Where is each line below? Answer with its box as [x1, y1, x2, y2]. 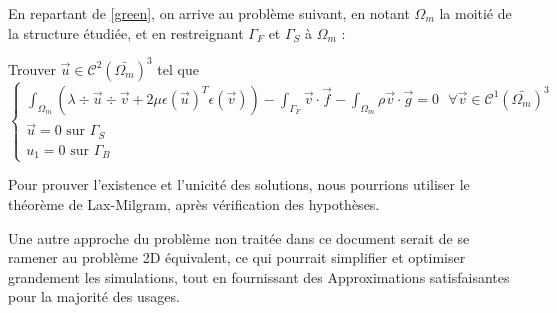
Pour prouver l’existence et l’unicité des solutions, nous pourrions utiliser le [8, 174, 470, 195]
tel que [157, 58, 199, 79]
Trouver [8, 58, 56, 79]
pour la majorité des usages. [8, 286, 180, 307]
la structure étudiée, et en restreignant [8, 22, 244, 43]
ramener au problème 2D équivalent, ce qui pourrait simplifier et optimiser [8, 247, 466, 268]
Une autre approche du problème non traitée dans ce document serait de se [8, 227, 470, 248]
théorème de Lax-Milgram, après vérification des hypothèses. [8, 193, 380, 214]
